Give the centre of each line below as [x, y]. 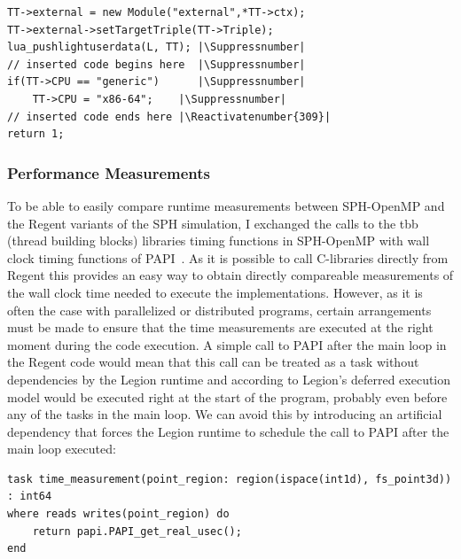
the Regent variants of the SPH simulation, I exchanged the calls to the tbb [213, 223]
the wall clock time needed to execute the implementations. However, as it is [215, 292]
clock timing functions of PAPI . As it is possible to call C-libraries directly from [228, 257]
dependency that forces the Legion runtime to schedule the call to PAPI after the [228, 431]
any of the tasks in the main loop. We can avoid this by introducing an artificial [225, 414]
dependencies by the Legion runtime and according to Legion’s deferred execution [229, 379]
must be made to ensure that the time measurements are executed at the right [220, 327]
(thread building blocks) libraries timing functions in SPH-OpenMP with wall [219, 241]
